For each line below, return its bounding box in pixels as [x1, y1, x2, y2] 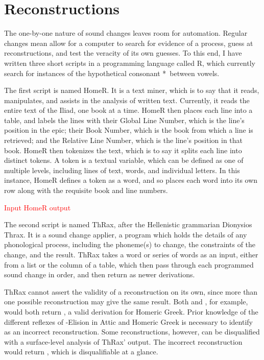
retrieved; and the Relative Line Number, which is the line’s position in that [4, 135, 243, 146]
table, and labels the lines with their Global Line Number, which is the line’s [4, 114, 245, 125]
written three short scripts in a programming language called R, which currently [4, 57, 255, 68]
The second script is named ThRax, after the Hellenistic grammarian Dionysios [4, 219, 252, 230]
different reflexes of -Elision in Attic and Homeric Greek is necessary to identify [4, 316, 253, 327]
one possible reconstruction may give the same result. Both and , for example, [4, 296, 248, 307]
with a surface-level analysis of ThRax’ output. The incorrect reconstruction [4, 336, 243, 347]
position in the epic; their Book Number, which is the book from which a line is [4, 125, 253, 135]
